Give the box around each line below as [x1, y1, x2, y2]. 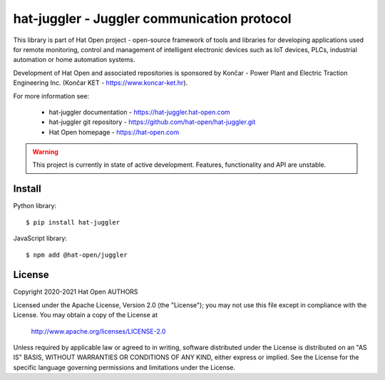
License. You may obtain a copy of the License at [13, 311, 158, 319]
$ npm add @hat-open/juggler [26, 250, 128, 259]
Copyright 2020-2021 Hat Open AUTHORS [13, 287, 138, 296]
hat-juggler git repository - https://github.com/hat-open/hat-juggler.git [48, 118, 256, 126]
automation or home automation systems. [13, 56, 135, 64]
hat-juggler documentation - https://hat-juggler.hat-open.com [48, 108, 231, 116]
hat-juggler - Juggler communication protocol [13, 11, 292, 26]
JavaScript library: [13, 234, 68, 242]
